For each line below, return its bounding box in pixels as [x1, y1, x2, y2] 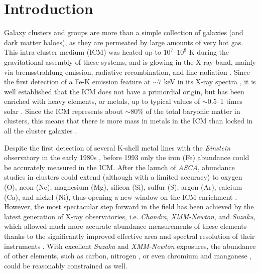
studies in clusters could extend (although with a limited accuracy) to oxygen [4, 172, 242, 182]
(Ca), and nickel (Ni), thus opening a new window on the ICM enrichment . [4, 191, 237, 202]
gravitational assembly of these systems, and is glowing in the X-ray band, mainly [4, 56, 256, 67]
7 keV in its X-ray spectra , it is [158, 76, 256, 87]
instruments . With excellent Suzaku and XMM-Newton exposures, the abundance [4, 240, 256, 251]
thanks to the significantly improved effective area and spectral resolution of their [4, 231, 255, 241]
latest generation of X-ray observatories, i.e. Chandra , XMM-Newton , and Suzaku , [4, 211, 255, 221]
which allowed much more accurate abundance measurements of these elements [4, 221, 247, 231]
